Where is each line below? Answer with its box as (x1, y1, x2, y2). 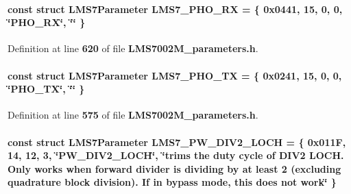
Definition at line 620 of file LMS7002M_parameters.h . (8, 41, 258, 56)
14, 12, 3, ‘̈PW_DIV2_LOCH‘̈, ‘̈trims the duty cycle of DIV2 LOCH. (8, 148, 344, 162)
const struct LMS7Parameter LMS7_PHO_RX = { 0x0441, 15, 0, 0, (8, 1, 343, 16)
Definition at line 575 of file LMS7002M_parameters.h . (8, 108, 258, 122)
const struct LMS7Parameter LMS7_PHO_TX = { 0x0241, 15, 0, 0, (8, 68, 342, 82)
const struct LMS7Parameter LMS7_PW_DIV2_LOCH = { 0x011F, (8, 134, 346, 149)
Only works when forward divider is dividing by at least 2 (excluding (8, 161, 341, 175)
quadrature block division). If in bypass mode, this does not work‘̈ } (8, 175, 337, 189)
